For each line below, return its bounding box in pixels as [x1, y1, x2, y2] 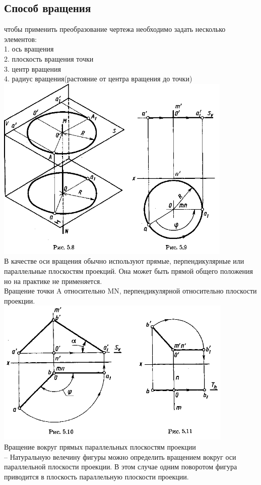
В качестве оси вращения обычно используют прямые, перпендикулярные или [4, 256, 244, 266]
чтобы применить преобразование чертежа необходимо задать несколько [4, 24, 226, 34]
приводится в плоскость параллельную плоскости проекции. [4, 471, 189, 481]
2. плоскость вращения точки [4, 53, 94, 64]
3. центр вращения [4, 63, 61, 74]
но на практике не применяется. [4, 275, 102, 286]
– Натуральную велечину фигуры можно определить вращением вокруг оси [4, 451, 236, 462]
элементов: [4, 33, 37, 44]
